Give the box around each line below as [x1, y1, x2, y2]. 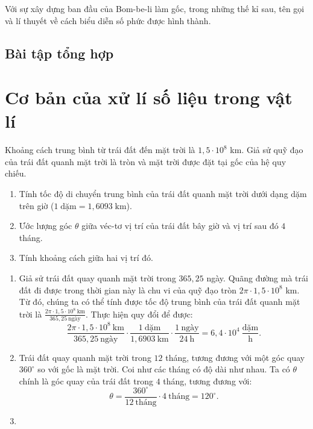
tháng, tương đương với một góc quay [165, 351, 305, 363]
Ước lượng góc [19, 219, 72, 232]
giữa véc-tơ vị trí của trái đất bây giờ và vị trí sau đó [81, 219, 279, 232]
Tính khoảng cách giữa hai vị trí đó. [19, 251, 153, 264]
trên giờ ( [19, 199, 54, 211]
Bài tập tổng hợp [5, 43, 114, 62]
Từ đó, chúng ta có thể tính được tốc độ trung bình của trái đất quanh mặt [19, 295, 300, 308]
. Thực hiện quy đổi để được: [86, 307, 193, 320]
